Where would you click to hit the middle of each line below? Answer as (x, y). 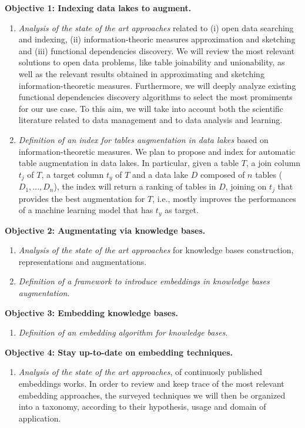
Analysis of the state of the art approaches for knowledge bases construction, (156, 250)
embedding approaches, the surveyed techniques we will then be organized (152, 395)
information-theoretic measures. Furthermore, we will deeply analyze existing (157, 85)
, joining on (246, 186)
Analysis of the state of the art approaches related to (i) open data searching (156, 27)
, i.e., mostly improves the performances (224, 198)
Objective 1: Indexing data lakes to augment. (98, 8)
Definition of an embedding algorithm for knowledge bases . (123, 332)
